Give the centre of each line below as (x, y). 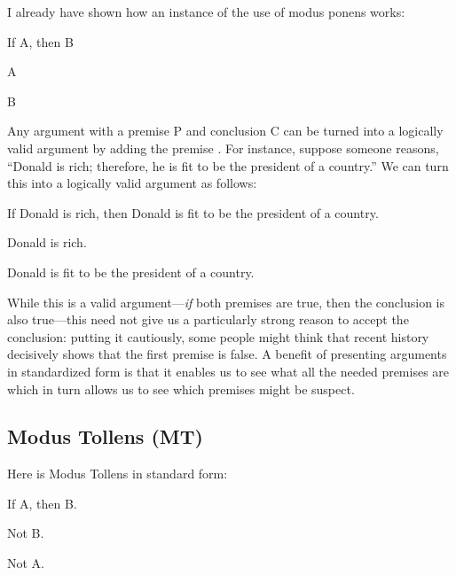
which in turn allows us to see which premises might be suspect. (181, 389)
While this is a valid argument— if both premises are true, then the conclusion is (226, 302)
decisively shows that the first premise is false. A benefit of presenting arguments (227, 354)
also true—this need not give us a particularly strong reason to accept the (208, 319)
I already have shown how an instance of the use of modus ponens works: (206, 12)
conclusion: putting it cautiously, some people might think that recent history (218, 336)
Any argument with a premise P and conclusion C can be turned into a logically (225, 131)
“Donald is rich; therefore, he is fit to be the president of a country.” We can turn (228, 165)
